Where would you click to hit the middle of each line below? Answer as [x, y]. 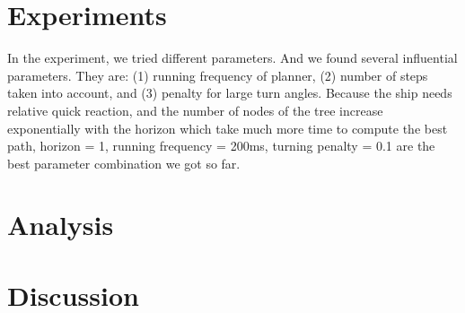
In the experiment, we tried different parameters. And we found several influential [232, 58]
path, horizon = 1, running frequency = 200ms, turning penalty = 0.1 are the [221, 146]
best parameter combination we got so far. [124, 163]
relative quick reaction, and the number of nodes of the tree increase [195, 110]
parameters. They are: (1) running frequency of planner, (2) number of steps [218, 75]
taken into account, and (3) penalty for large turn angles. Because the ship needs [230, 93]
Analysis [61, 225]
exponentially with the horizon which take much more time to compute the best [228, 128]
